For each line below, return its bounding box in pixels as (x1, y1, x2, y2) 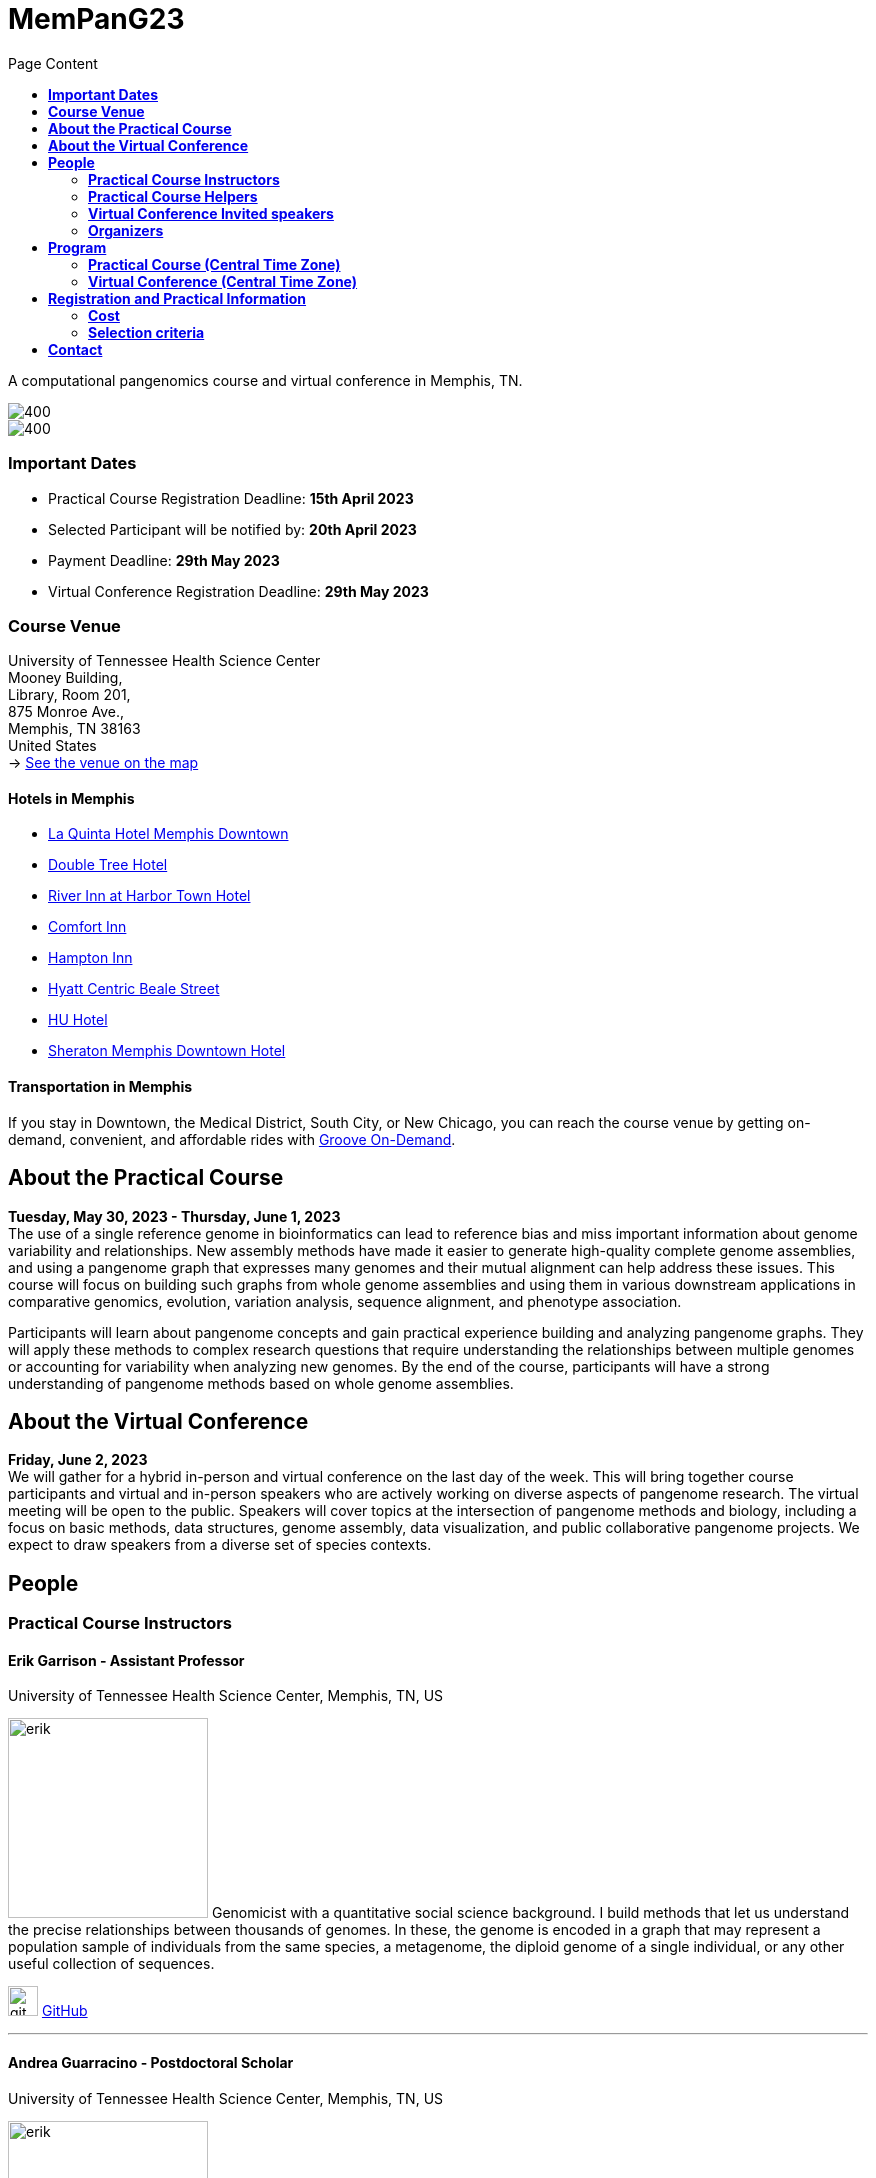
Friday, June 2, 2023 (8, 1451, 148, 1469)
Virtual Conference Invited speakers (88, 204, 334, 222)
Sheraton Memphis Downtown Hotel (48, 1042, 286, 1060)
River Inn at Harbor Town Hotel (48, 887, 251, 905)
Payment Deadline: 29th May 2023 (48, 551, 280, 569)
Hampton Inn (48, 949, 133, 967)
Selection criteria (88, 323, 205, 341)
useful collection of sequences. (8, 1955, 215, 1973)
